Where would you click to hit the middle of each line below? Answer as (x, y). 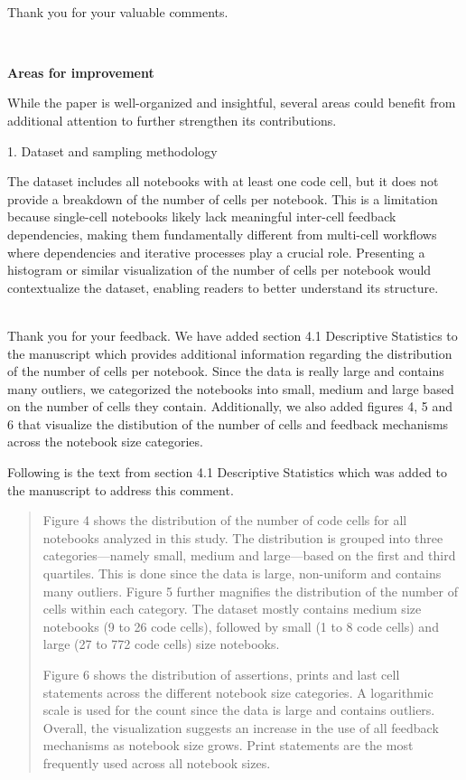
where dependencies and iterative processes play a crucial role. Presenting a (216, 252)
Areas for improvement (81, 72)
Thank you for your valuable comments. (118, 11)
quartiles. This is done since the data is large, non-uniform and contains (242, 573)
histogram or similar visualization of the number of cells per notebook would (219, 270)
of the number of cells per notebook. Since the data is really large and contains (226, 371)
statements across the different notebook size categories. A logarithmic (238, 692)
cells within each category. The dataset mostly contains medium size (232, 609)
